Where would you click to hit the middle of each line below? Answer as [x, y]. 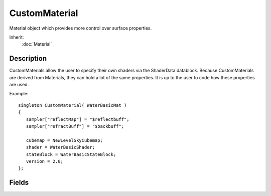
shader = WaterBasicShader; [60, 147]
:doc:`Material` [37, 44]
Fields [19, 183]
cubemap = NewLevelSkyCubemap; [64, 140]
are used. [19, 85]
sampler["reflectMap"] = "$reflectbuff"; [78, 119]
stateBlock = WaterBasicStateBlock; [71, 154]
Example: [19, 94]
